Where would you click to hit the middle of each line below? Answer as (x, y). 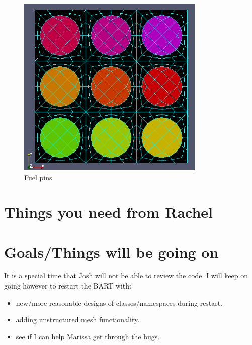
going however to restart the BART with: (68, 286)
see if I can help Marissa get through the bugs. (88, 336)
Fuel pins (38, 177)
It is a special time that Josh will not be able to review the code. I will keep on (126, 276)
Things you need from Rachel (109, 212)
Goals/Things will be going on (111, 251)
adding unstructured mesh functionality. (78, 320)
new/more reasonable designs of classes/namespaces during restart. (119, 302)
